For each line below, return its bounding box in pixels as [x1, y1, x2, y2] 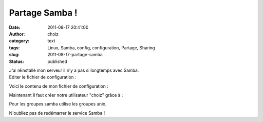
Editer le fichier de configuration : [9, 74, 76, 80]
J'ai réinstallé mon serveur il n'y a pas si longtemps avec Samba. [9, 67, 139, 73]
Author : [9, 31, 25, 37]
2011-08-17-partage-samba [47, 52, 103, 58]
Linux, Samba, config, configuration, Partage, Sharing [47, 44, 155, 51]
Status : [9, 59, 24, 64]
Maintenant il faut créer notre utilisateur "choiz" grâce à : [9, 92, 123, 98]
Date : [9, 24, 20, 30]
